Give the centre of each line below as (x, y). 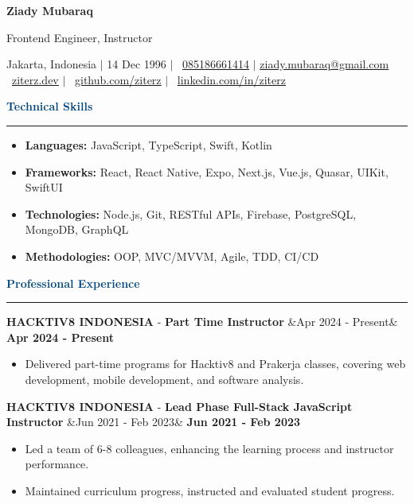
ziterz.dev (35, 79)
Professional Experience (73, 283)
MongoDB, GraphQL (77, 229)
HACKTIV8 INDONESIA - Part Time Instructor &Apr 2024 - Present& (202, 322)
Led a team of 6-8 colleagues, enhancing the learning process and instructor (209, 448)
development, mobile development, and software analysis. (164, 379)
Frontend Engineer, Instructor (80, 37)
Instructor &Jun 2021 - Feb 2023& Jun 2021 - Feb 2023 (154, 422)
